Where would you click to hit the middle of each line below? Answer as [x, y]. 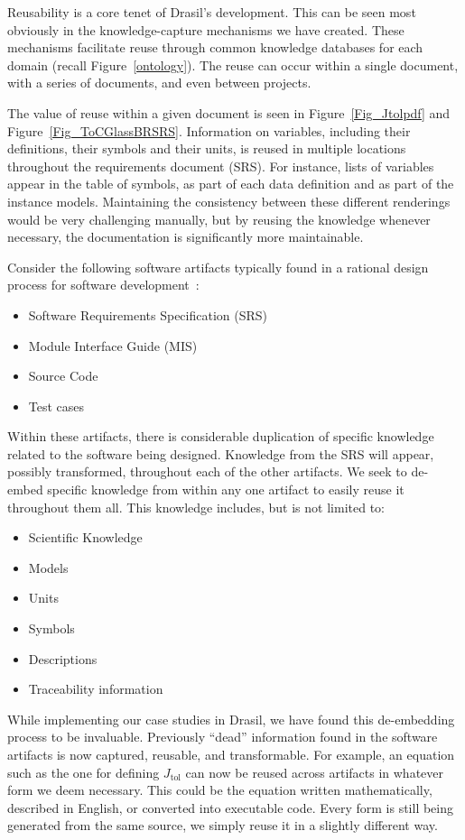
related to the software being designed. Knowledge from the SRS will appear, [221, 453]
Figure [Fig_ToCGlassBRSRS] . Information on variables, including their [209, 130]
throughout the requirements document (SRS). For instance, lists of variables [221, 166]
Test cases [56, 406]
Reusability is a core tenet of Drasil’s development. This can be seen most [212, 12]
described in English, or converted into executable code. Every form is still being [231, 807]
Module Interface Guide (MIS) [113, 345]
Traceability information [96, 689]
